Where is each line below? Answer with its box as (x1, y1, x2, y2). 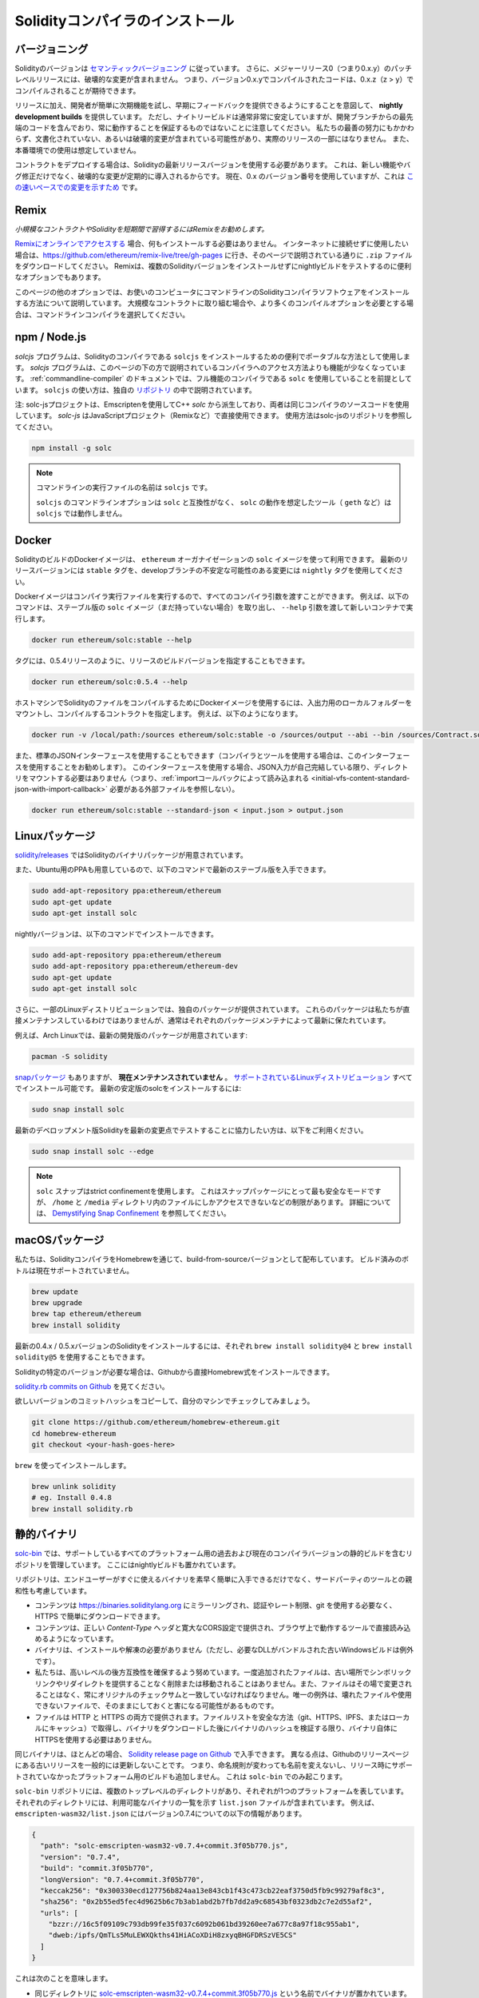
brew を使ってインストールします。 (14, 1461, 131, 1471)
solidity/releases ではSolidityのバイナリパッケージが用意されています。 (14, 850, 247, 859)
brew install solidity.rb (31, 1504, 133, 1514)
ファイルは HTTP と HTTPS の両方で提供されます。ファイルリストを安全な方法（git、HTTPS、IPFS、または (34, 1712, 390, 1721)
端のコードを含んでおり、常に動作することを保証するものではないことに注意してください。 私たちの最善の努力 (14, 123, 379, 133)
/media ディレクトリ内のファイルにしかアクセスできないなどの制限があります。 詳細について (84, 1197, 391, 1207)
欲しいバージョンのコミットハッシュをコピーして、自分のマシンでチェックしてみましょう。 (14, 1396, 315, 1406)
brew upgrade (31, 1299, 83, 1307)
